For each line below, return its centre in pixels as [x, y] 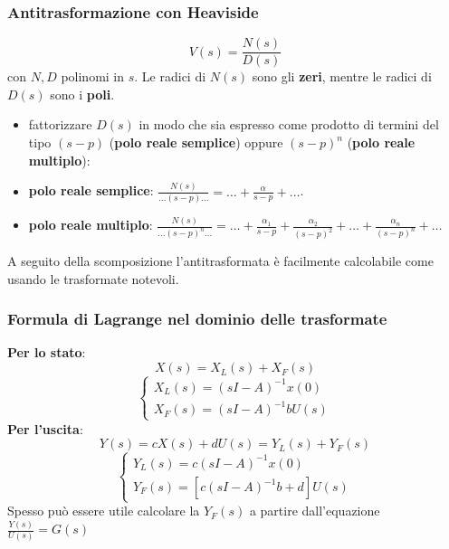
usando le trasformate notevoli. [93, 278]
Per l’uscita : [45, 428]
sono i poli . [82, 94]
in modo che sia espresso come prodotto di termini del [289, 124]
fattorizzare [60, 124]
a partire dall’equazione [315, 511]
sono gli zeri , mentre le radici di [342, 76]
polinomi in [93, 76]
